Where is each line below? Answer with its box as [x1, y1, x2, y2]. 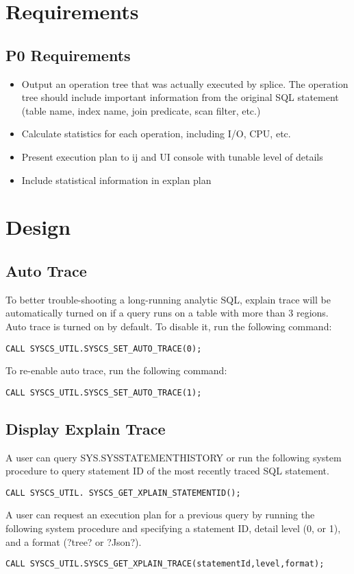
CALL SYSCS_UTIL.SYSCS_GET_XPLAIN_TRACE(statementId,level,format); [5, 559, 325, 569]
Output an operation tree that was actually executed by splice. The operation [21, 76, 349, 91]
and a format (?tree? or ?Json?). [5, 534, 142, 549]
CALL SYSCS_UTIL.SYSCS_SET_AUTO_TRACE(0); [5, 343, 202, 354]
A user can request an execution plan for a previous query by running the [5, 507, 315, 522]
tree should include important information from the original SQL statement [21, 90, 339, 104]
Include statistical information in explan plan [21, 172, 212, 187]
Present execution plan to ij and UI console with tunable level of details [21, 149, 323, 163]
